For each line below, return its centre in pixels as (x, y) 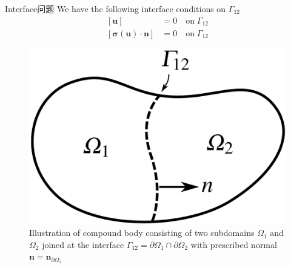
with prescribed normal (234, 244)
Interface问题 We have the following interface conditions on (115, 8)
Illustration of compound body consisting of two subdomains (142, 233)
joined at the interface (83, 244)
